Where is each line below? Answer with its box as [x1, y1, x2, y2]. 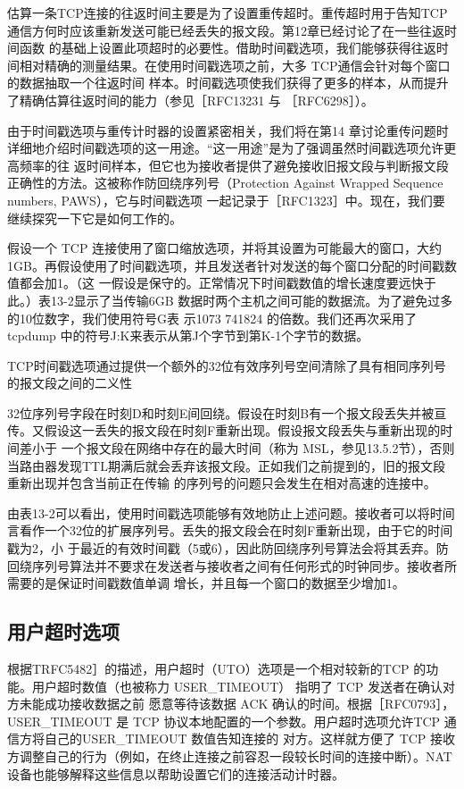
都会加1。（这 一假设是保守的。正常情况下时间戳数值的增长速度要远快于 [19, 273, 436, 292]
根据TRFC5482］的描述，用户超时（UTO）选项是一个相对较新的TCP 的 [7, 659, 427, 678]
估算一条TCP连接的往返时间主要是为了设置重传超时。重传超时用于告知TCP [7, 4, 448, 21]
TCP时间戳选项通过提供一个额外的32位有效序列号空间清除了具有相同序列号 [7, 356, 446, 374]
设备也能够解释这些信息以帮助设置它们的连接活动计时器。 [7, 764, 344, 783]
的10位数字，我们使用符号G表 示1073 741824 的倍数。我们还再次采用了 [7, 308, 417, 327]
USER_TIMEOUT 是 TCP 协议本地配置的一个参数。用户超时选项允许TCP [7, 711, 441, 730]
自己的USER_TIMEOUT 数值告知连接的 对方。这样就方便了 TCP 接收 [44, 729, 456, 748]
